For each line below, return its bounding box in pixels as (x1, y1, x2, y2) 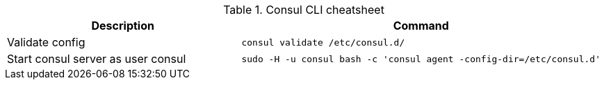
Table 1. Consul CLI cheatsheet (223, 3, 384, 17)
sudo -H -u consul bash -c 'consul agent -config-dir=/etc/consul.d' (241, 53, 601, 64)
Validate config (7, 35, 85, 49)
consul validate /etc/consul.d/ (241, 37, 405, 48)
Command (393, 19, 449, 32)
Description (91, 19, 154, 32)
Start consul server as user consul (7, 52, 186, 66)
